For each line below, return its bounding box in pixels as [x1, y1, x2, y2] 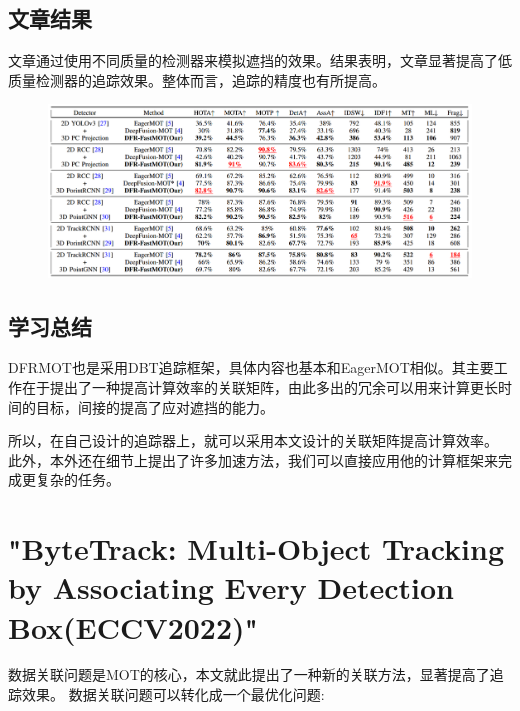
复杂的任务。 [35, 469, 120, 490]
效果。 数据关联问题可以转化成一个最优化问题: [21, 684, 325, 705]
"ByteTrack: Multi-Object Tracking [8, 528, 504, 569]
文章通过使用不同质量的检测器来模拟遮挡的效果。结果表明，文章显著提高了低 [8, 50, 512, 71]
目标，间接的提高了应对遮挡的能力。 [35, 396, 274, 417]
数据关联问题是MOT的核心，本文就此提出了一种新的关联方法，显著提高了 [8, 664, 490, 685]
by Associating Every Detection [8, 567, 455, 608]
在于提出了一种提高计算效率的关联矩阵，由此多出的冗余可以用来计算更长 [21, 377, 498, 398]
